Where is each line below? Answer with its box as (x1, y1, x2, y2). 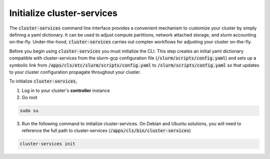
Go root (21, 94, 37, 100)
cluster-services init (19, 141, 75, 147)
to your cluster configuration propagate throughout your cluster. (9, 69, 141, 75)
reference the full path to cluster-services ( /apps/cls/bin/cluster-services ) (21, 127, 191, 133)
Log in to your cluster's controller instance (21, 87, 110, 93)
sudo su (19, 108, 38, 113)
